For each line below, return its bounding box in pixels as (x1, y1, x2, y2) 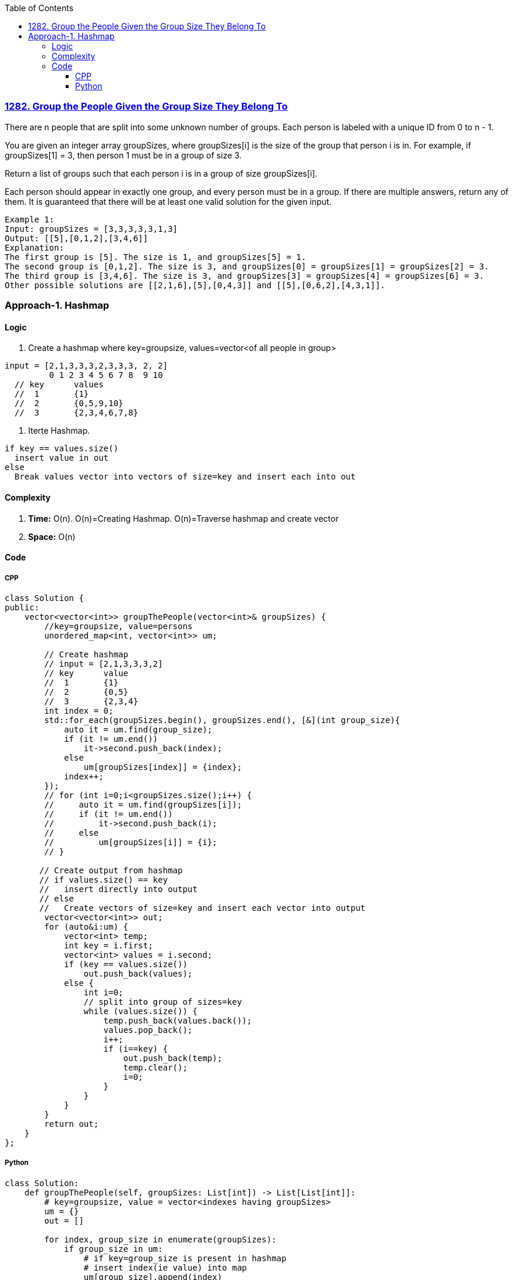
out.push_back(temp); (123, 1053, 222, 1063)
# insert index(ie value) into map (83, 1262, 247, 1272)
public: (5, 602, 40, 612)
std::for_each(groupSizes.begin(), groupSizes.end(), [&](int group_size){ (44, 715, 400, 725)
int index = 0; (44, 705, 114, 715)
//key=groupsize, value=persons (44, 621, 193, 631)
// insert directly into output (39, 884, 198, 894)
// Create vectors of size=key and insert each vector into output (39, 903, 366, 913)
